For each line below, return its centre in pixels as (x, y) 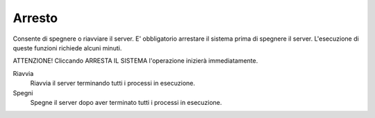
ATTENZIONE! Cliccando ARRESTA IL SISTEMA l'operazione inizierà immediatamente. (135, 61)
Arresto (35, 18)
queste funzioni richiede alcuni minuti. (67, 48)
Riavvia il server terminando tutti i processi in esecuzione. (113, 83)
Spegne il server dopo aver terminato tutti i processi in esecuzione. (126, 102)
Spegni (23, 92)
